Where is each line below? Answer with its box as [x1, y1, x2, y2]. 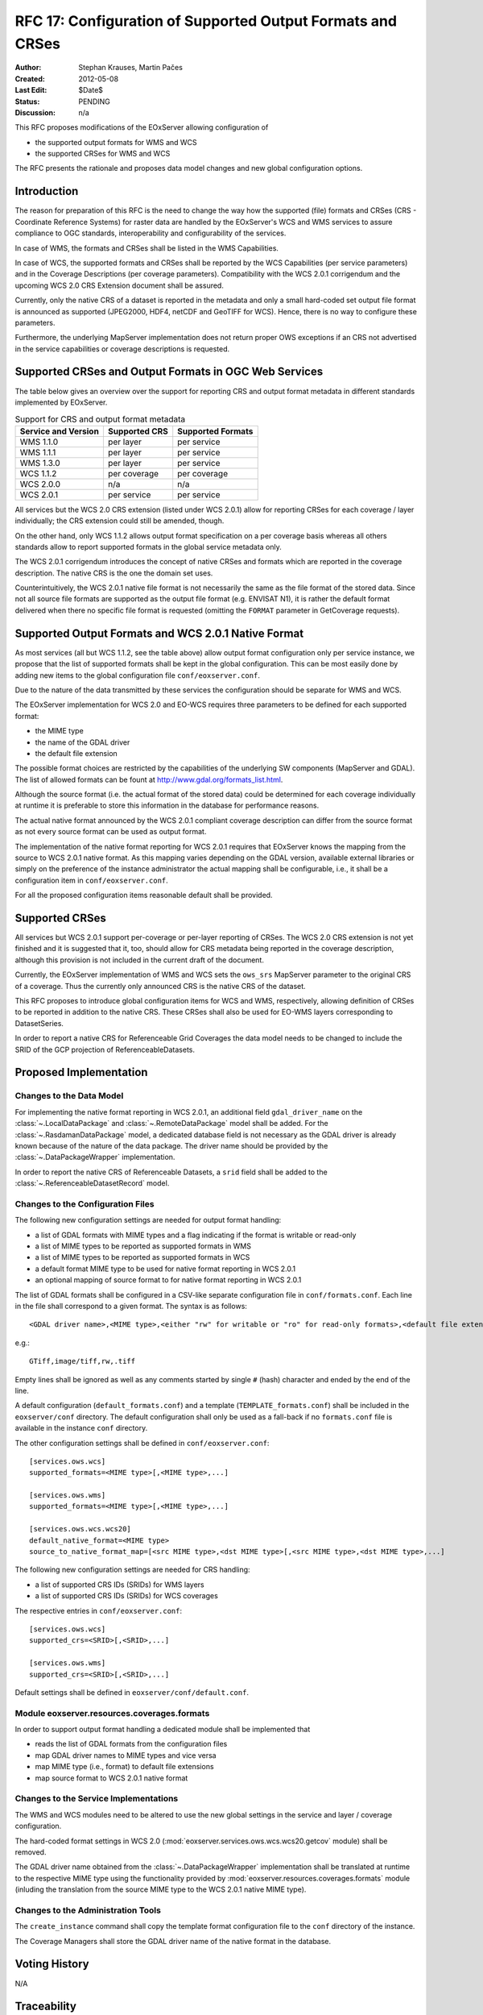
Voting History [14, 1957, 89, 1971]
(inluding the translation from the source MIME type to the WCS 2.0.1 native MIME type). [14, 1884, 307, 1894]
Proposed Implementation [14, 1066, 148, 1079]
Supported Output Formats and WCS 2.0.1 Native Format [14, 626, 304, 640]
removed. [14, 1847, 47, 1857]
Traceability [14, 2000, 76, 2013]
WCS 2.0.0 [19, 478, 60, 489]
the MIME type [35, 726, 84, 736]
